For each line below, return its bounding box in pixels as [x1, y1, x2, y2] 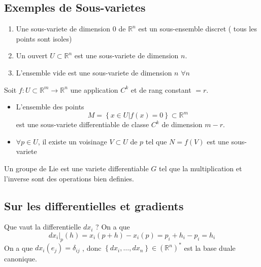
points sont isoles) [16, 33, 72, 44]
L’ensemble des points [16, 101, 84, 112]
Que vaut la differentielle [4, 221, 81, 232]
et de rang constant [130, 84, 191, 95]
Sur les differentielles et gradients [4, 198, 184, 213]
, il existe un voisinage [38, 136, 107, 146]
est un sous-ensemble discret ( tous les [138, 23, 257, 34]
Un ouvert [16, 50, 48, 61]
